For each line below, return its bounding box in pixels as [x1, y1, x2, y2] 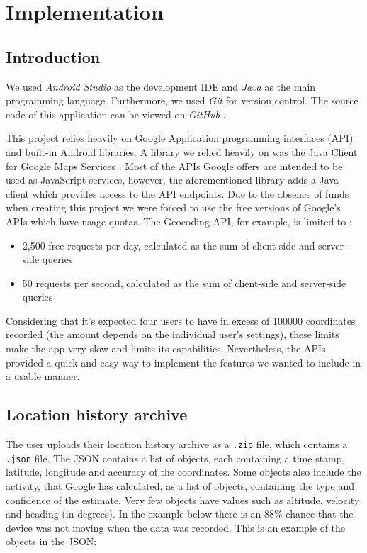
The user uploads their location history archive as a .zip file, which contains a [6, 437, 348, 452]
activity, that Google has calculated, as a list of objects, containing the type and [6, 478, 354, 493]
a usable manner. [6, 369, 80, 384]
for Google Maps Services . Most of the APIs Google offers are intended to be [6, 158, 343, 173]
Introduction [6, 45, 101, 67]
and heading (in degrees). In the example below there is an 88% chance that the [6, 506, 354, 521]
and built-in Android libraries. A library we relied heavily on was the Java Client [6, 144, 358, 159]
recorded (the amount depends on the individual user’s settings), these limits [6, 327, 339, 342]
